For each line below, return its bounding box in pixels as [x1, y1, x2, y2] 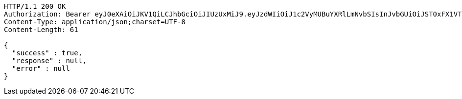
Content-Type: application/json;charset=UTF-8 [4, 18, 185, 26]
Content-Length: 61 [4, 26, 78, 33]
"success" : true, [12, 49, 83, 57]
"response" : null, [12, 57, 87, 65]
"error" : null [12, 65, 70, 72]
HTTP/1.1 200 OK [4, 2, 66, 10]
